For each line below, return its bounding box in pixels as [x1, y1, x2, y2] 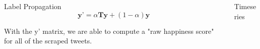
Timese [234, 1, 256, 11]
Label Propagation [4, 1, 61, 11]
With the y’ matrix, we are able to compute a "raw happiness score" [4, 25, 214, 36]
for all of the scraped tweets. [4, 35, 92, 46]
